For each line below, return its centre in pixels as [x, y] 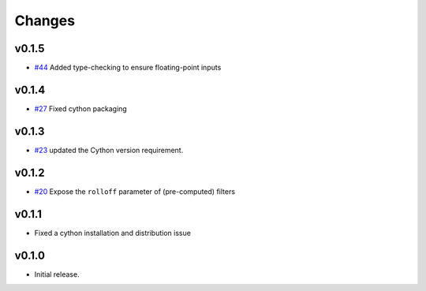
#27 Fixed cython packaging [81, 108]
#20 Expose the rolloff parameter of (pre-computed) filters [135, 191]
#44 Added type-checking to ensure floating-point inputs [128, 68]
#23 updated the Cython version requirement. [109, 150]
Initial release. [57, 274]
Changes [45, 21]
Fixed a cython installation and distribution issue [112, 233]
